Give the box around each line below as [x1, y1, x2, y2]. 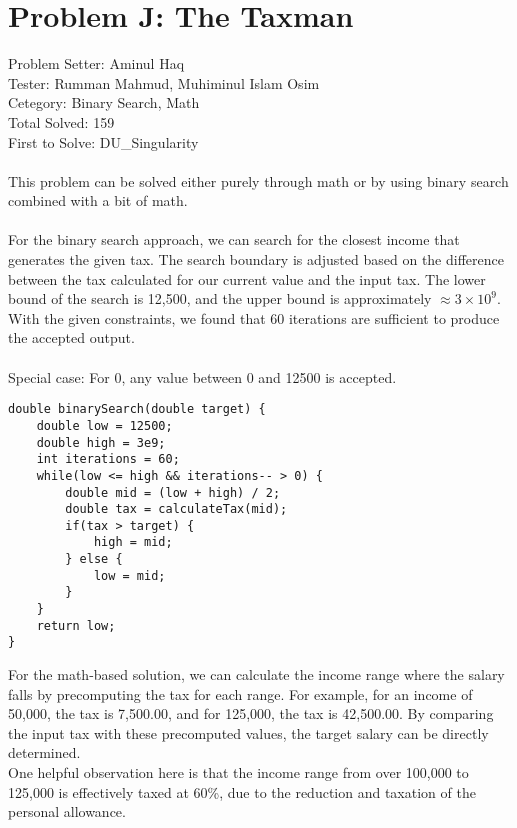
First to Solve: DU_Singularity [8, 131, 199, 152]
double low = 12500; [36, 418, 173, 433]
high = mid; [93, 535, 173, 550]
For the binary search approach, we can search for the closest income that [8, 229, 460, 250]
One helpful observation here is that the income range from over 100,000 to [8, 762, 469, 783]
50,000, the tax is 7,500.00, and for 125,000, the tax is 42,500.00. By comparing [8, 703, 494, 724]
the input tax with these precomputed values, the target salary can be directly [8, 722, 489, 743]
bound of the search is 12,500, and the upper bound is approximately [8, 288, 432, 309]
